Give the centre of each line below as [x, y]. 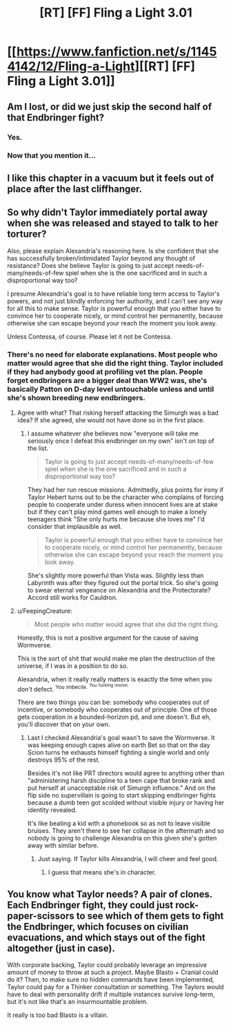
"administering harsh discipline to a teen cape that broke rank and [121, 781]
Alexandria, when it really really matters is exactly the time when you [114, 679]
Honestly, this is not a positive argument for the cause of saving [108, 638]
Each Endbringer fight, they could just [90, 905]
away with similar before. [63, 845]
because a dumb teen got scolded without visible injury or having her [126, 803]
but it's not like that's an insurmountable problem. [78, 1002]
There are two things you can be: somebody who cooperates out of [113, 702]
